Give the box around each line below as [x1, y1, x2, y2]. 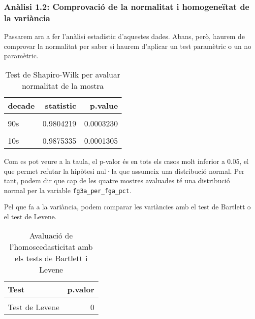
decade [8, 99, 35, 111]
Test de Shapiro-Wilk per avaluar [5, 68, 121, 80]
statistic [45, 99, 76, 111]
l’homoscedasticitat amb [9, 240, 93, 252]
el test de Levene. [4, 211, 57, 221]
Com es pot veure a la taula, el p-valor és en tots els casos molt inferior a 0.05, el [4, 156, 249, 166]
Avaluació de [29, 229, 73, 241]
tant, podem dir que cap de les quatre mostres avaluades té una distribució [4, 175, 230, 186]
